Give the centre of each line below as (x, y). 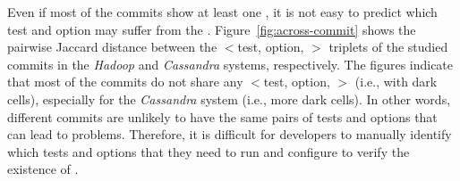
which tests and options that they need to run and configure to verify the (209, 151)
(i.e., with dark (396, 82)
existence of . (43, 169)
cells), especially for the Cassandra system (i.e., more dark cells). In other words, (229, 99)
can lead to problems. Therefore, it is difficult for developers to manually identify (230, 134)
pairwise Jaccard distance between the (112, 47)
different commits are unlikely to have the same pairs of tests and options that (222, 116)
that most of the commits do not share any (125, 82)
